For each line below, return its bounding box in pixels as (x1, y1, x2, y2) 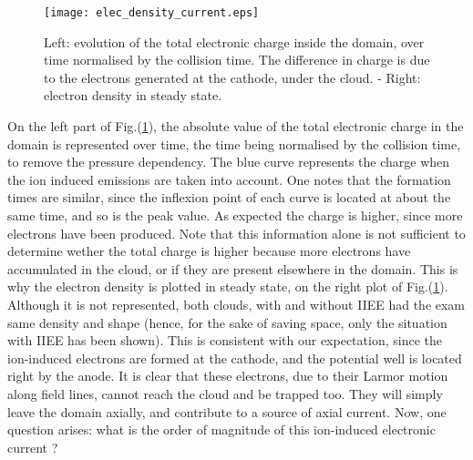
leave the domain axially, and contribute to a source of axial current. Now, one (7, 402, 447, 421)
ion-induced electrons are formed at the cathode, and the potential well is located (7, 348, 462, 367)
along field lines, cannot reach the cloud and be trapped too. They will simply (7, 383, 443, 403)
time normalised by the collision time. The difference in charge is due (44, 50, 430, 69)
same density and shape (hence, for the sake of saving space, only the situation (7, 312, 447, 332)
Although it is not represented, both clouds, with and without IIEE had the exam (7, 294, 466, 313)
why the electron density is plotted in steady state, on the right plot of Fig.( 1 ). (7, 277, 448, 296)
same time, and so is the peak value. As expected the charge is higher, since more (7, 206, 463, 224)
